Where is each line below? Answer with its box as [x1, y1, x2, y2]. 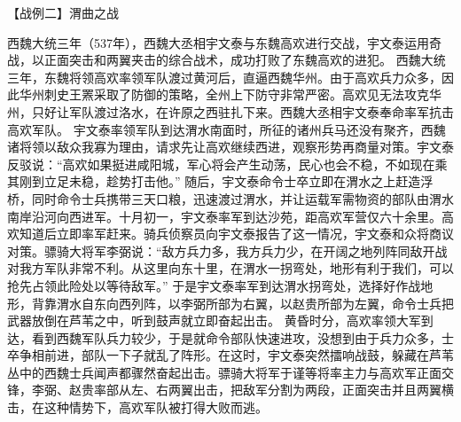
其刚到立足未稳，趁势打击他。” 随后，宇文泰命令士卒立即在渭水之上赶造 [7, 172, 421, 191]
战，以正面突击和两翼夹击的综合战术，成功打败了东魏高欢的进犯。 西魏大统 [7, 51, 446, 69]
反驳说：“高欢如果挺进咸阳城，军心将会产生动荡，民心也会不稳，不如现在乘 [7, 154, 448, 173]
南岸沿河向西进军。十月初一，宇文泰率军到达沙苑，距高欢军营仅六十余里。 [7, 207, 441, 225]
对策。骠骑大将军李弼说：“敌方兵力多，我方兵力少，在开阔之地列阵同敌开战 [7, 241, 448, 260]
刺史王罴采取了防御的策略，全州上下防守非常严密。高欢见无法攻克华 [43, 85, 441, 104]
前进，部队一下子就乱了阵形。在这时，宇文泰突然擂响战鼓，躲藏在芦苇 [43, 346, 454, 364]
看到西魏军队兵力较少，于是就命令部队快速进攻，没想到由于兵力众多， [31, 328, 441, 347]
